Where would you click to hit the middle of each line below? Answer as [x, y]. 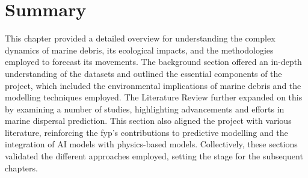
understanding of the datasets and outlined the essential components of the [143, 73]
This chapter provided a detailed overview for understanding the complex [140, 38]
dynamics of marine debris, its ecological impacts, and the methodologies [139, 50]
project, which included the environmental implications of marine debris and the [153, 85]
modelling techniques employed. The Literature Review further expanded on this [154, 97]
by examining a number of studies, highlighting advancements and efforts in [145, 109]
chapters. [21, 167]
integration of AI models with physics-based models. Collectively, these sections [151, 144]
